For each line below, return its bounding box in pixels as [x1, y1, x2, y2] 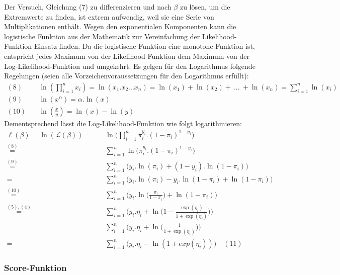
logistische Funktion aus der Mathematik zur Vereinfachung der [4, 31, 200, 41]
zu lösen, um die [180, 2, 230, 12]
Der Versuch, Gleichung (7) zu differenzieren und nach [4, 2, 172, 12]
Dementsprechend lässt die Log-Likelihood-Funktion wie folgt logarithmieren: [4, 118, 242, 128]
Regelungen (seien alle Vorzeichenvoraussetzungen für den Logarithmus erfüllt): [4, 70, 249, 81]
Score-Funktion [4, 261, 67, 274]
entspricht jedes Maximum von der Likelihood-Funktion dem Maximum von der [4, 50, 249, 61]
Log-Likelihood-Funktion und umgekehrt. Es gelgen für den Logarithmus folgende [4, 60, 256, 71]
